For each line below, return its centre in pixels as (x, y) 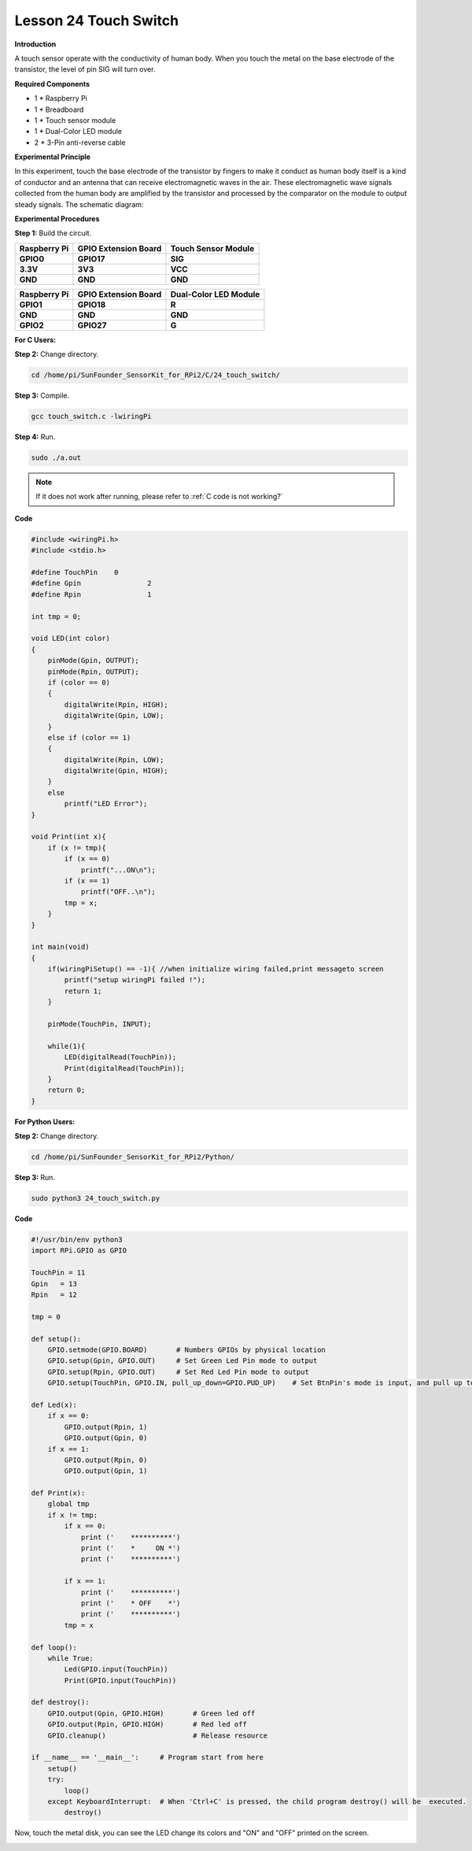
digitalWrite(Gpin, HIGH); (116, 771)
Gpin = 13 (54, 1284)
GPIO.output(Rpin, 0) (106, 1460)
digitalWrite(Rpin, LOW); (114, 759)
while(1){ (66, 1046)
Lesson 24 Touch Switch (97, 20)
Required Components (52, 83)
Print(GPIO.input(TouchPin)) (120, 1680)
